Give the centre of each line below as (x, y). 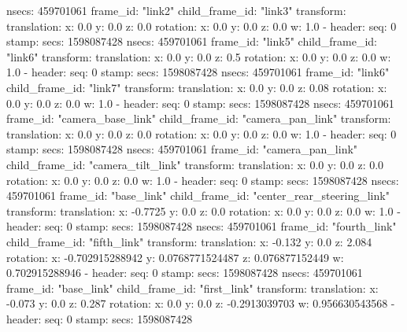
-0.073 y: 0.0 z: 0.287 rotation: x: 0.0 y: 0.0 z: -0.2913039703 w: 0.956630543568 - (201, 303)
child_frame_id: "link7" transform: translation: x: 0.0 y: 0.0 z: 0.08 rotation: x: (197, 87)
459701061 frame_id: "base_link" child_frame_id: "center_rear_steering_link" (198, 196)
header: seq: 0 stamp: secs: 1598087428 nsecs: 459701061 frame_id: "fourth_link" (202, 226)
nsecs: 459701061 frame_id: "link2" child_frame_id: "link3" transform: (176, 10)
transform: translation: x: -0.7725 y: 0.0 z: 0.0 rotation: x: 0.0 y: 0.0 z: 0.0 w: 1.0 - (203, 210)
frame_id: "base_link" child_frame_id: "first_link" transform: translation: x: (192, 288)
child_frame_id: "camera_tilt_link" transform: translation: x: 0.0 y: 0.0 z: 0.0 (195, 164)
